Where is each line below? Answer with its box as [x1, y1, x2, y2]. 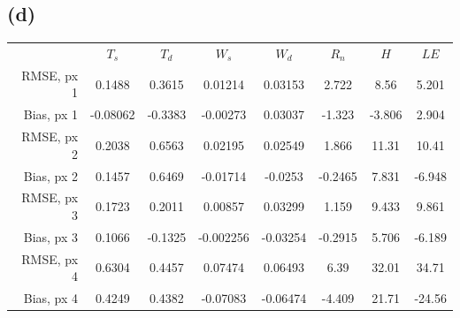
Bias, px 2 [23, 166, 79, 185]
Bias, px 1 [23, 105, 79, 124]
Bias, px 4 [23, 289, 79, 307]
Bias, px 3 [23, 227, 79, 246]
